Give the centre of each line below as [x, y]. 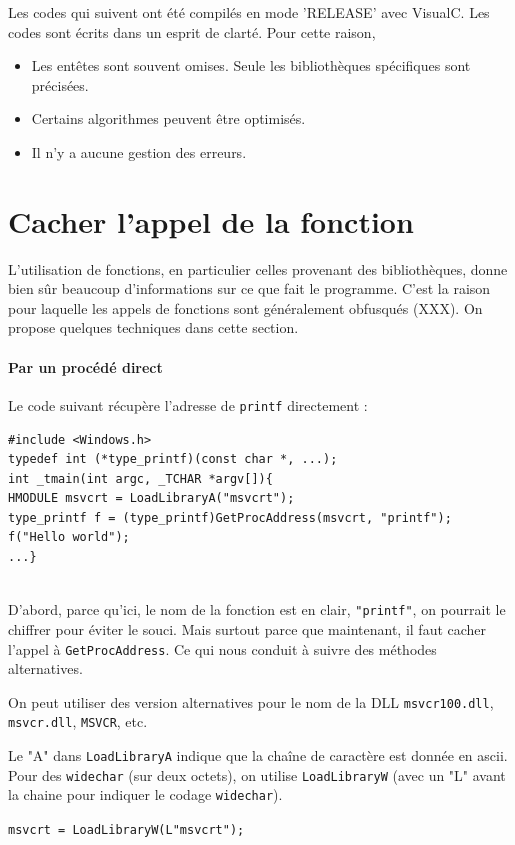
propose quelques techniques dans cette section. [153, 327]
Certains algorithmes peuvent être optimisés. [168, 118]
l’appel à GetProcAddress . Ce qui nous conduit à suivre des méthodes [222, 648]
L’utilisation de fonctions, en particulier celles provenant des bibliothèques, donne [258, 268]
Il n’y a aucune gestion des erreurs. [139, 151]
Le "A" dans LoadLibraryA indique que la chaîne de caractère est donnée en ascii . [258, 755]
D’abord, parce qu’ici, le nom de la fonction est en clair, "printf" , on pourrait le [257, 609]
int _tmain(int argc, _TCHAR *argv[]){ [140, 478]
